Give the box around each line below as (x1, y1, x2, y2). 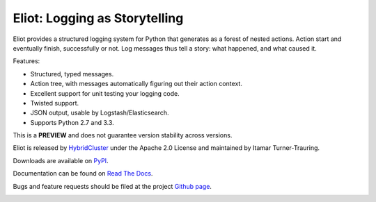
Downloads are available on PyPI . (13, 156, 109, 165)
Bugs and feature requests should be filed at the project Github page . (13, 182, 212, 190)
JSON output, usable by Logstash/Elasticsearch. (30, 108, 169, 117)
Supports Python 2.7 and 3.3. (30, 118, 114, 126)
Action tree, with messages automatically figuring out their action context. (30, 80, 243, 88)
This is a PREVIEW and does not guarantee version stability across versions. (13, 131, 233, 140)
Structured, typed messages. (30, 69, 114, 78)
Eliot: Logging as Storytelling (13, 10, 184, 26)
